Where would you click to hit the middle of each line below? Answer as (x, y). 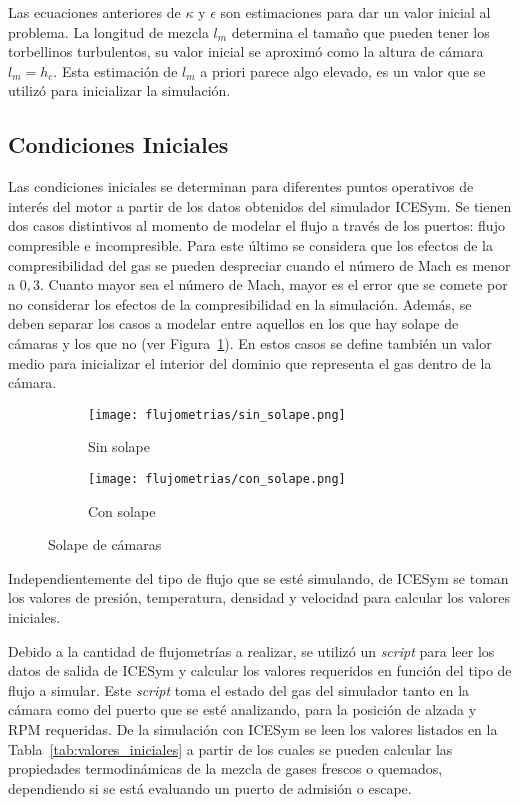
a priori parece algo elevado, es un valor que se (343, 70)
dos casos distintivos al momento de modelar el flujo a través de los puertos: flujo (256, 225)
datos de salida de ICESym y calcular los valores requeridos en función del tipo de (260, 670)
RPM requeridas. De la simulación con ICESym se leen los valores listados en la (253, 728)
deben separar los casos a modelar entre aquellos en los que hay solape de (233, 323)
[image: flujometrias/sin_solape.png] (217, 414)
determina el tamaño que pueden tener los (360, 31)
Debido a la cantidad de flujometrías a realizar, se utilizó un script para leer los (251, 650)
